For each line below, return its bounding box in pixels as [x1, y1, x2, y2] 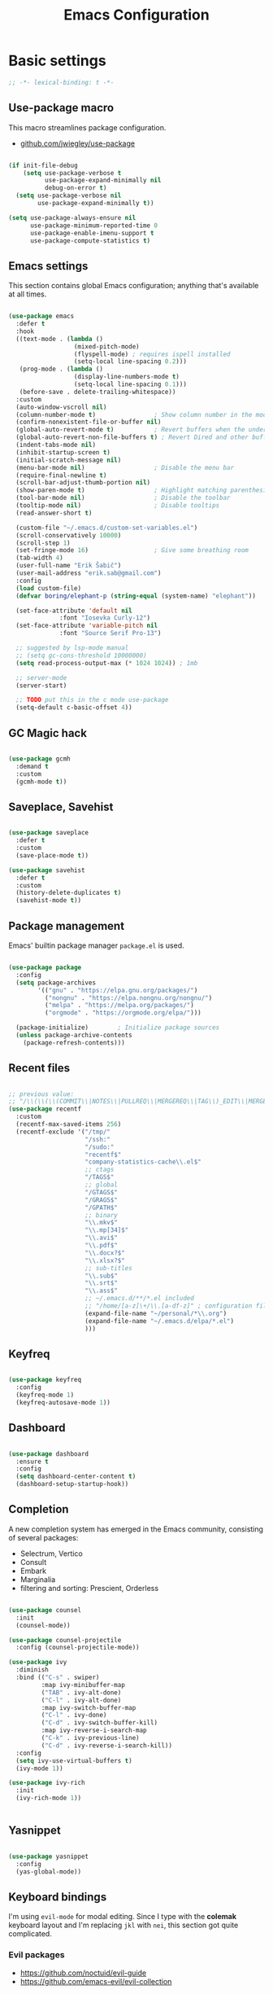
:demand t [15, 762, 49, 770]
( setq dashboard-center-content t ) [15, 1472, 136, 1481]
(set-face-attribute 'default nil [15, 607, 132, 615]
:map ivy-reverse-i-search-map [41, 1726, 148, 1735]
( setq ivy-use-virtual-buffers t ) [15, 1756, 132, 1764]
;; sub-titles [84, 1264, 132, 1272]
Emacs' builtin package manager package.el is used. [8, 940, 184, 950]
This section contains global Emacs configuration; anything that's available [8, 281, 259, 291]
